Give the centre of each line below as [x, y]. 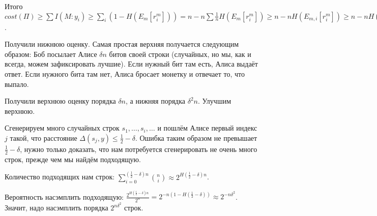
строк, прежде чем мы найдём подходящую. [73, 159]
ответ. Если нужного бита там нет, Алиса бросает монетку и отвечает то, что [125, 73]
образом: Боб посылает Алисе [51, 54]
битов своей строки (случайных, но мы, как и [180, 54]
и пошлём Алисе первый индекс [207, 128]
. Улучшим [214, 101]
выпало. [17, 84]
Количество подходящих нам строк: [60, 177]
